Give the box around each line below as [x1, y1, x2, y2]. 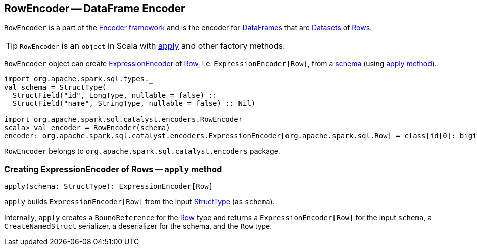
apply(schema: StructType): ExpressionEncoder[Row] [4, 182, 213, 191]
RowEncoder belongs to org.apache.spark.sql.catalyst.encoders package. [4, 147, 280, 156]
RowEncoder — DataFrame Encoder [4, 2, 185, 15]
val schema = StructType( [4, 83, 107, 92]
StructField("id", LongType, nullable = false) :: [12, 91, 217, 100]
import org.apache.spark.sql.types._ [4, 75, 154, 84]
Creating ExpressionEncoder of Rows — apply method [4, 163, 222, 174]
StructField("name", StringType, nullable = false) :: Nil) [12, 99, 256, 108]
